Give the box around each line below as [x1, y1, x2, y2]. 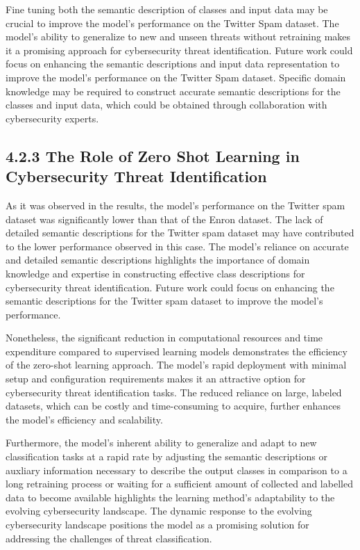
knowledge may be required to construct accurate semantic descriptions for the [6, 83, 341, 98]
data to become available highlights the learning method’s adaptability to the [6, 490, 335, 504]
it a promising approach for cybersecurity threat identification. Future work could [6, 42, 353, 57]
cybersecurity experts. [6, 111, 99, 125]
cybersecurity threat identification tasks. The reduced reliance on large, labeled [6, 385, 342, 399]
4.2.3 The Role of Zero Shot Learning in [6, 145, 300, 166]
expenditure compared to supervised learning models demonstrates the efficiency [6, 343, 348, 358]
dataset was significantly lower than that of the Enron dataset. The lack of [6, 211, 323, 226]
